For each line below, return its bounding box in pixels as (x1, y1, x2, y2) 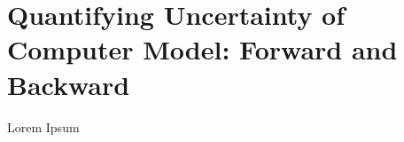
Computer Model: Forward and (7, 31, 398, 67)
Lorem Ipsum (7, 117, 80, 136)
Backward (7, 66, 130, 102)
